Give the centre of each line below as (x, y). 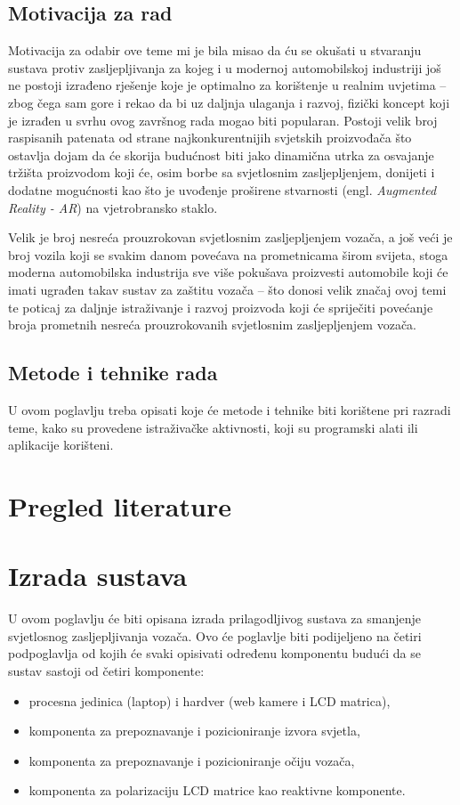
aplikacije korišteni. (61, 445)
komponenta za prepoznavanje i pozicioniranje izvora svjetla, (194, 731)
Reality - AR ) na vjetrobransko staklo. (113, 207)
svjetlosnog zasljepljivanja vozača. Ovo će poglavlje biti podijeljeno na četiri (215, 635)
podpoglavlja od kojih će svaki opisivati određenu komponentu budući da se (214, 653)
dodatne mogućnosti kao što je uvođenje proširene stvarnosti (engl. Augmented (222, 189)
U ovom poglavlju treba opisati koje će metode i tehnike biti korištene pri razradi (230, 409)
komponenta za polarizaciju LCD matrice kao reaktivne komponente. (217, 790)
